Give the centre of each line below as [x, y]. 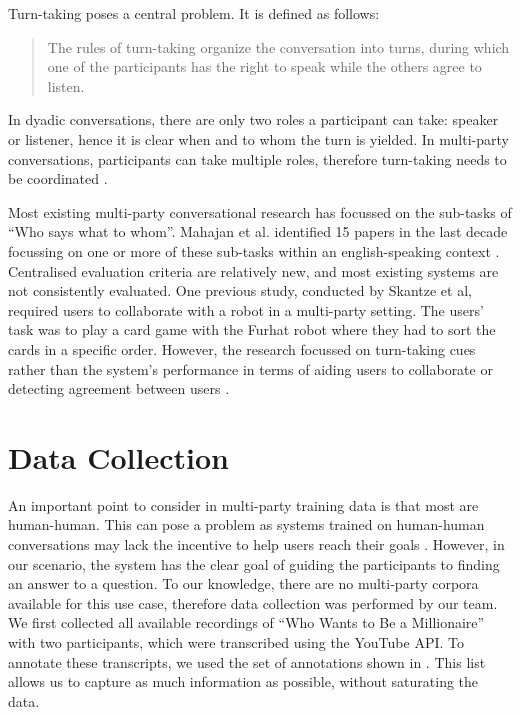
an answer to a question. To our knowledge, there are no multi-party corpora [243, 583]
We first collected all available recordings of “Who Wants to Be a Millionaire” [246, 622]
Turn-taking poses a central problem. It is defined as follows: [194, 13]
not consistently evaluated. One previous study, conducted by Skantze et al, [240, 290]
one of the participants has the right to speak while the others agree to [264, 66]
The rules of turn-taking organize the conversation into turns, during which [278, 46]
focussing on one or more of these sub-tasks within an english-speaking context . [254, 250]
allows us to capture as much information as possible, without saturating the [243, 681]
